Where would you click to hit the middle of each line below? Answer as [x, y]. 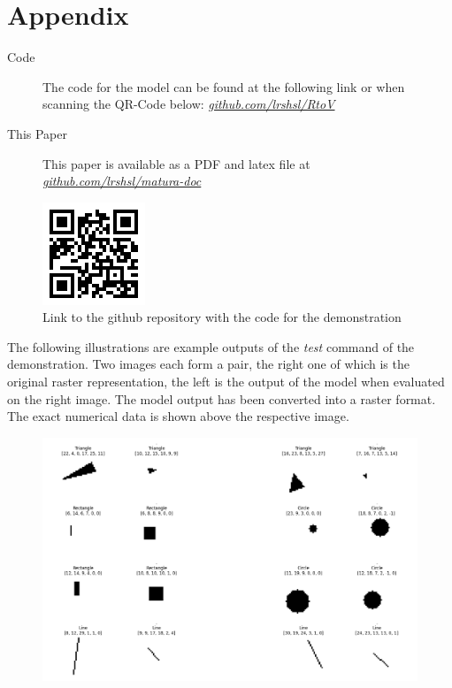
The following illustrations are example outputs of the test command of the [211, 346]
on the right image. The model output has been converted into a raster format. [222, 398]
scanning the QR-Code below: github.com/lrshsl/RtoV [189, 104]
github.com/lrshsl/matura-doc [122, 181]
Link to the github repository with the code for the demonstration [222, 317]
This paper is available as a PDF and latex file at [176, 163]
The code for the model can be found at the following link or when [224, 86]
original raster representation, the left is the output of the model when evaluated [226, 382]
